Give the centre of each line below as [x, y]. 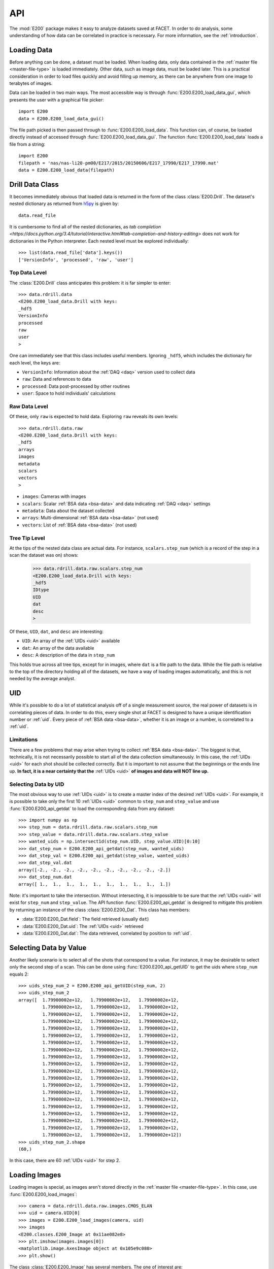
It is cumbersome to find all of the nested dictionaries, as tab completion [85, 227]
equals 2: [19, 974]
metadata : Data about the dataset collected [68, 511]
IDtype [41, 590]
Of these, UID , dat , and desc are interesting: [56, 631]
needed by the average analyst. [42, 679]
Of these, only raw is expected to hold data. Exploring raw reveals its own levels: [94, 417]
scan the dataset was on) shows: [44, 555]
